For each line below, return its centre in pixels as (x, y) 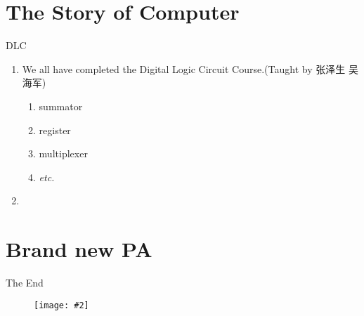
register (55, 130)
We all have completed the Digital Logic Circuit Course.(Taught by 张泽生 (184, 68)
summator (61, 106)
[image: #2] (61, 305)
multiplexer (63, 153)
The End (25, 282)
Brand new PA (79, 249)
